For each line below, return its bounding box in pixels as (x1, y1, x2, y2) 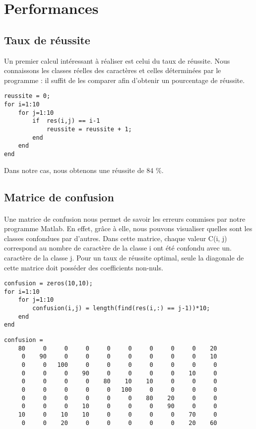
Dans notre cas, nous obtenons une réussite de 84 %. (4, 165, 164, 175)
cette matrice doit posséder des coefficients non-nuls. (4, 262, 163, 272)
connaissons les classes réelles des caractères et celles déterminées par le (4, 65, 221, 76)
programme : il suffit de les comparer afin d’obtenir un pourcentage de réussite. (4, 75, 245, 85)
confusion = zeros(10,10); (4, 280, 93, 287)
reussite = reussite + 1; (46, 125, 132, 133)
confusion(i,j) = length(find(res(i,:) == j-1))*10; (32, 305, 210, 312)
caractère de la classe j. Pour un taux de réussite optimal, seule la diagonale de (4, 252, 244, 262)
